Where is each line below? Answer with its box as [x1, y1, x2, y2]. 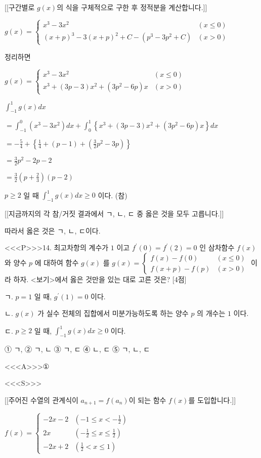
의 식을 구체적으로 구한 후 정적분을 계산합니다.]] [57, 2, 207, 12]
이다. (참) [98, 190, 127, 200]
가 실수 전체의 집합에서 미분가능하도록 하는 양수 [37, 308, 189, 318]
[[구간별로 [5, 2, 35, 12]
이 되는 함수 [128, 394, 166, 405]
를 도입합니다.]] [188, 394, 236, 405]
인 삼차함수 [199, 242, 235, 253]
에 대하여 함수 [34, 257, 79, 268]
